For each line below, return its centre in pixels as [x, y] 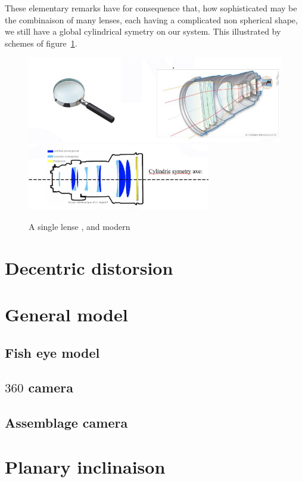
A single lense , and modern [80, 226]
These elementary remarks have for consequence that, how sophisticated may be [151, 8]
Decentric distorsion [89, 267]
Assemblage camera [66, 423]
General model [66, 314]
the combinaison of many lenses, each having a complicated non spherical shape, [151, 19]
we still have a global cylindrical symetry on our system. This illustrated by [143, 31]
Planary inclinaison [85, 466]
